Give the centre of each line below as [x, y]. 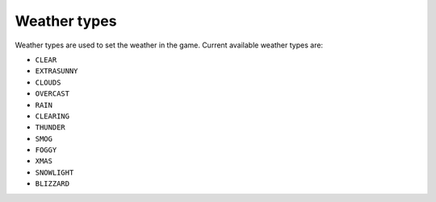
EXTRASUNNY [57, 71]
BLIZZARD [52, 184]
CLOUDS [48, 82]
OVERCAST [52, 94]
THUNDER [50, 128]
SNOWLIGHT [55, 172]
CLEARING [52, 116]
